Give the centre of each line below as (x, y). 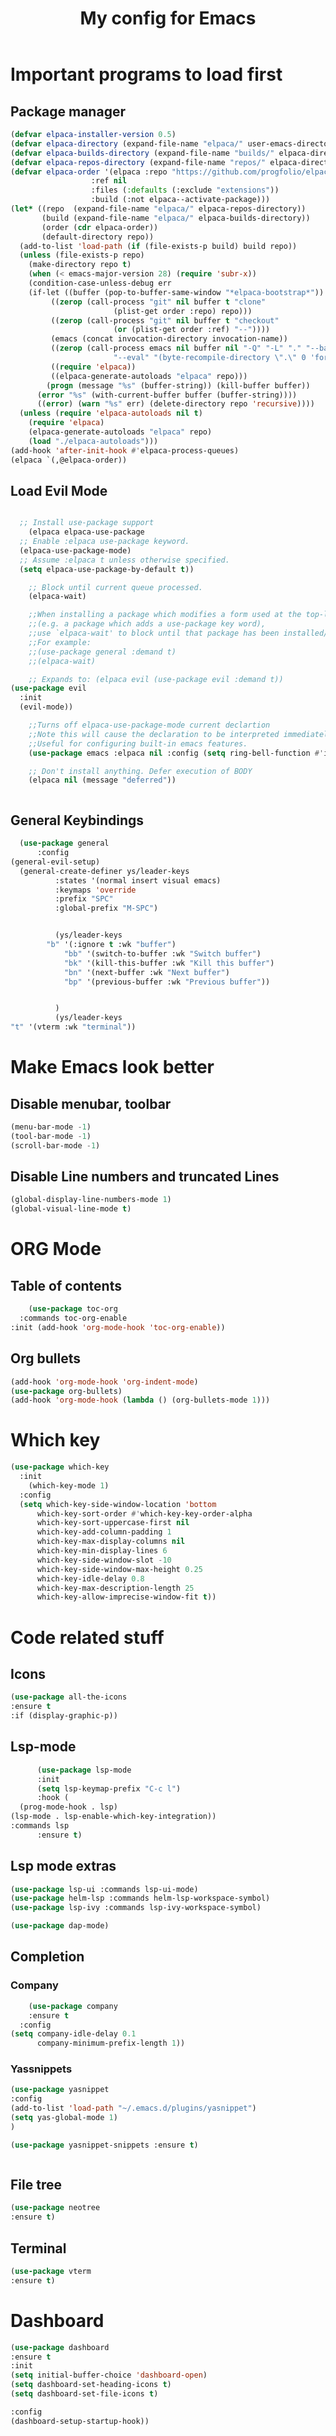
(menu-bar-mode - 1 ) (51, 1127)
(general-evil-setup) (55, 862)
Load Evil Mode (59, 490)
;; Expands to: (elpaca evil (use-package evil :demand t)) (156, 679)
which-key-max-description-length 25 (115, 1588)
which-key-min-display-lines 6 (102, 1551)
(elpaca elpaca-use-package (86, 532)
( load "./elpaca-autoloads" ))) (93, 441)
